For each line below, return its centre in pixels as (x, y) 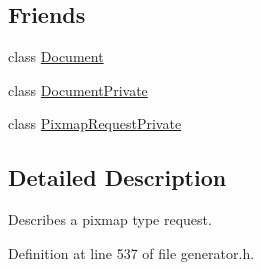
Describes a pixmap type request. (110, 219)
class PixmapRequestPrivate (95, 123)
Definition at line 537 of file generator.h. (131, 252)
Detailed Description (117, 177)
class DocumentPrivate (78, 89)
